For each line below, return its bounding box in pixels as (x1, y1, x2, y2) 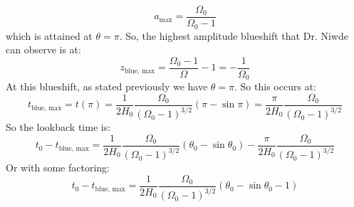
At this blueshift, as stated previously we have (6, 79, 208, 94)
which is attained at (6, 28, 93, 43)
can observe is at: (6, 42, 81, 57)
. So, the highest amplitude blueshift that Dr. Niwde (119, 28, 348, 43)
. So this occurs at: (234, 79, 316, 94)
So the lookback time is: (6, 120, 111, 134)
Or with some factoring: (6, 160, 110, 175)
